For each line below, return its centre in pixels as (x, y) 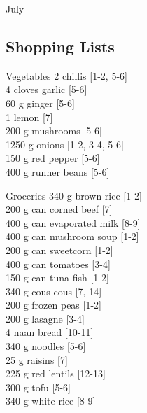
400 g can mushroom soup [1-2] (72, 236)
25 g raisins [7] (37, 359)
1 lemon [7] (29, 117)
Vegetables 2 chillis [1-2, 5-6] (66, 75)
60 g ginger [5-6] (40, 103)
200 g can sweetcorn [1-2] (59, 250)
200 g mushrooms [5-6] (54, 131)
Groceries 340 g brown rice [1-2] (74, 195)
